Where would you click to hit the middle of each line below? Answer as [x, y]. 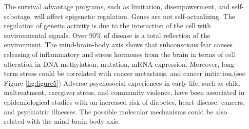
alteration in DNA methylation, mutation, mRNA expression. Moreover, [112, 64]
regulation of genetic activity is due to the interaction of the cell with [107, 26]
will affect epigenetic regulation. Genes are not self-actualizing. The [134, 16]
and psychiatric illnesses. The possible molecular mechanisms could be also [115, 111]
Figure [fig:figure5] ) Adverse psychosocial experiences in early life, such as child [122, 83]
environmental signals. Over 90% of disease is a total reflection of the [107, 35]
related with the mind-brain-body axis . [62, 121]
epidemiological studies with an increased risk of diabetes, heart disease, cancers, [124, 101]
